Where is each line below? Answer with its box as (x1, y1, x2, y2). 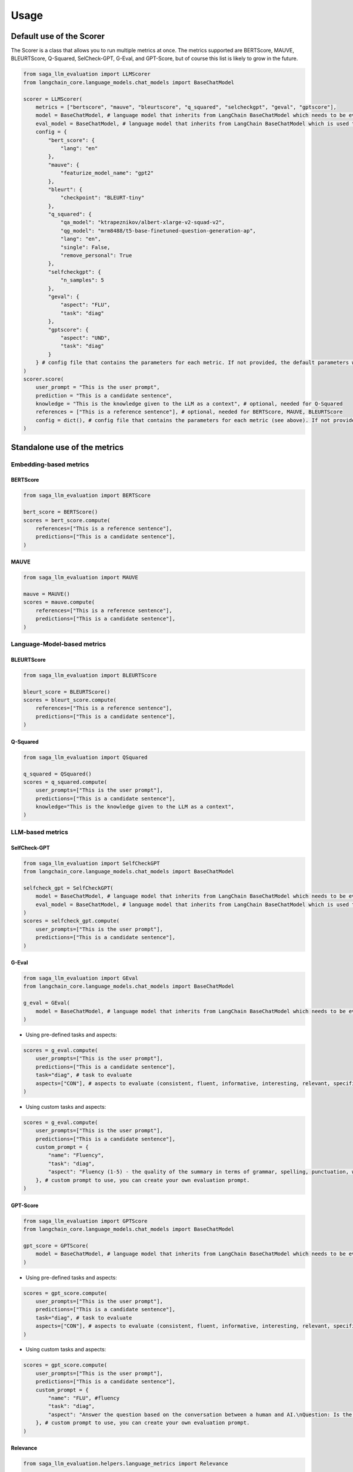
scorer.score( (23, 376, 64, 382)
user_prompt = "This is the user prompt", (35, 384, 160, 391)
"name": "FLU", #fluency (48, 1395, 120, 1401)
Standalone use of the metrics (11, 442, 124, 452)
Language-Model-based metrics (11, 640, 106, 648)
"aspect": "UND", (60, 334, 111, 341)
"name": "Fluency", (48, 1152, 104, 1159)
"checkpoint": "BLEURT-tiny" (60, 194, 145, 201)
